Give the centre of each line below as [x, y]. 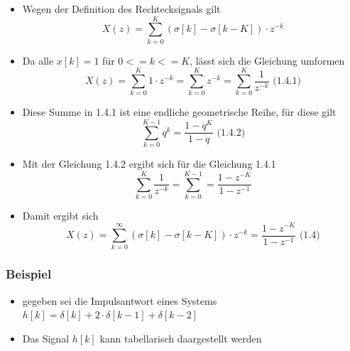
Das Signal [46, 338]
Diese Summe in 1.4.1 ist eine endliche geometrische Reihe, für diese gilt [179, 112]
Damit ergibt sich [60, 215]
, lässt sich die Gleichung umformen [267, 60]
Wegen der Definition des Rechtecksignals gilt [121, 9]
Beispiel [29, 274]
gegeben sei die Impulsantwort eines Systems [120, 300]
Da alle [38, 60]
